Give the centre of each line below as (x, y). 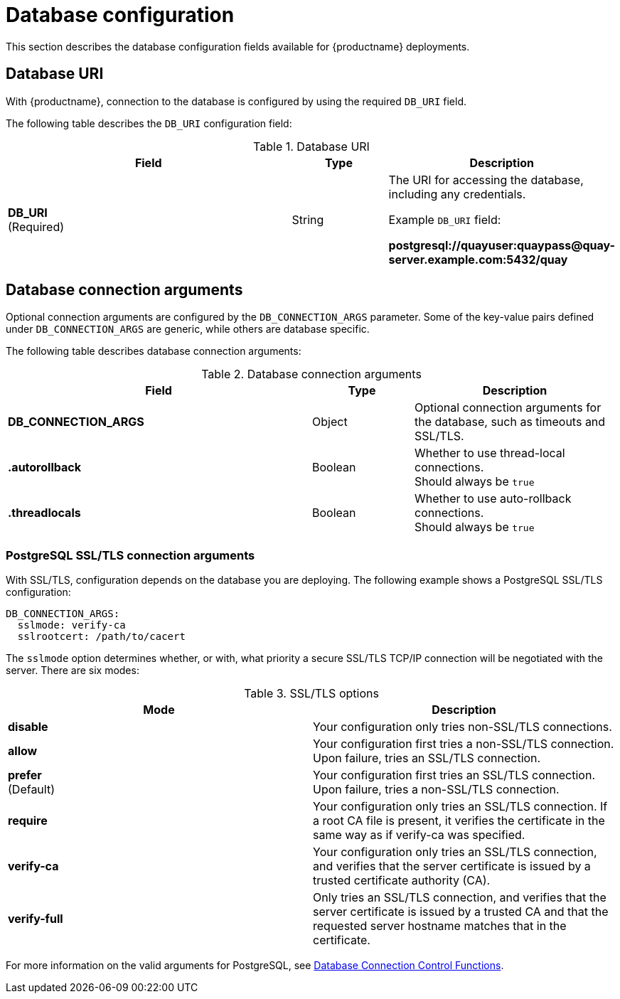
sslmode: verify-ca (71, 625)
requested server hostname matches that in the (440, 926)
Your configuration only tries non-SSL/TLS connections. (463, 727)
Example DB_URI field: (445, 219)
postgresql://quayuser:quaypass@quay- (502, 245)
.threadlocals (44, 513)
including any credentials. (457, 194)
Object (330, 422)
